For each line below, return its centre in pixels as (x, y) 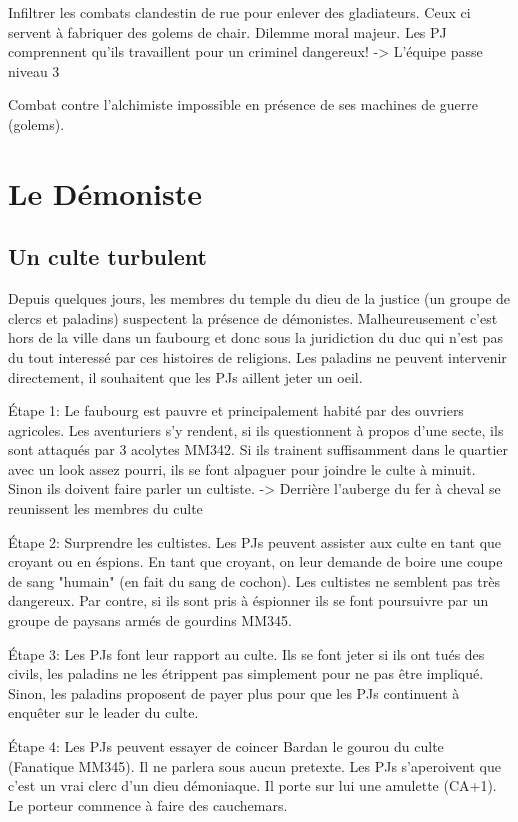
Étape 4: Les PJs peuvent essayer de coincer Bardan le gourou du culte (226, 746)
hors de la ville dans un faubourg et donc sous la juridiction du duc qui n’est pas (255, 337)
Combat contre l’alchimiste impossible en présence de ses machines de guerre (243, 104)
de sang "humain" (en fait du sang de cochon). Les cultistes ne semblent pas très (254, 580)
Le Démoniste (105, 192)
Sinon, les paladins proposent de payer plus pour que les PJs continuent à (234, 692)
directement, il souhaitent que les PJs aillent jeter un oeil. (185, 376)
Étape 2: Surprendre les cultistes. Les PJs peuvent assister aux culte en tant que (255, 541)
